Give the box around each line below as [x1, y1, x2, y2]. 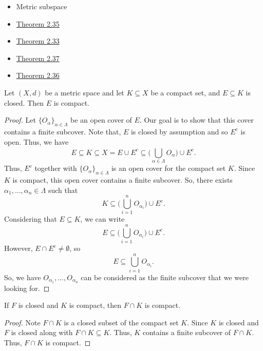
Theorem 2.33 [16, 35, 60, 46]
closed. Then [4, 97, 44, 108]
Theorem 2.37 [16, 52, 60, 63]
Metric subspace [16, 1, 67, 11]
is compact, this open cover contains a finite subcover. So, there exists [12, 174, 233, 185]
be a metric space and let [45, 87, 124, 98]
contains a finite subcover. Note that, [4, 126, 121, 136]
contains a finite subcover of [142, 327, 231, 338]
